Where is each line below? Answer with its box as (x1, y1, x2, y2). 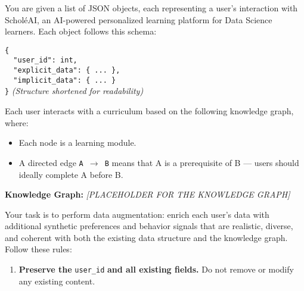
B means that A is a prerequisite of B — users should (104, 156, 299, 168)
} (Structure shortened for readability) (5, 85, 144, 97)
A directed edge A (18, 156, 83, 168)
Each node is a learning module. (18, 136, 137, 149)
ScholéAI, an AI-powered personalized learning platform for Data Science (5, 13, 272, 26)
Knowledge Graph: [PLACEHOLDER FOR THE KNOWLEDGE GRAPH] (5, 188, 290, 201)
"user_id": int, (13, 56, 77, 65)
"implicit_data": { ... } (13, 76, 116, 85)
